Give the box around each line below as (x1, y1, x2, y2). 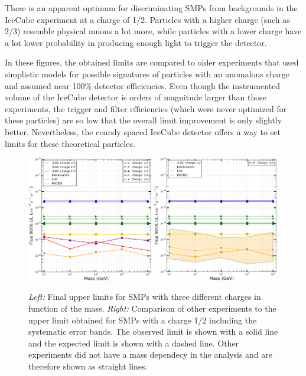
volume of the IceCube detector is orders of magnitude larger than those (5, 91, 266, 103)
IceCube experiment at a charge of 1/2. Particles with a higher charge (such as (5, 13, 290, 25)
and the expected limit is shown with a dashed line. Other (28, 336, 239, 349)
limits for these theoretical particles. (5, 137, 135, 149)
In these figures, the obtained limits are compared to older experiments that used (5, 56, 299, 68)
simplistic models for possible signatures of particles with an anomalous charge (5, 67, 289, 80)
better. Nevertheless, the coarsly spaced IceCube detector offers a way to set (5, 125, 281, 138)
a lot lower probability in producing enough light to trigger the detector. (5, 36, 267, 48)
